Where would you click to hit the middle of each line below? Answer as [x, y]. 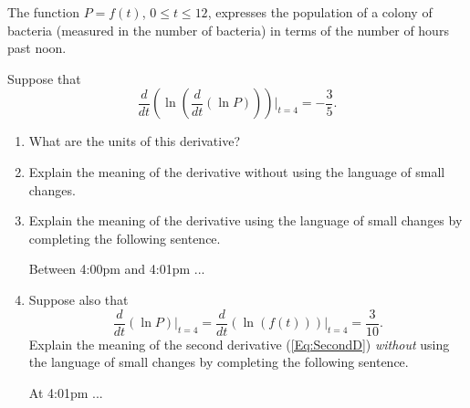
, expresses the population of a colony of [320, 12]
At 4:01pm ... [66, 392]
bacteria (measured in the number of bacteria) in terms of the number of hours [228, 30]
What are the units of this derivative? [135, 141]
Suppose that [44, 78]
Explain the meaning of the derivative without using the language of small [237, 171]
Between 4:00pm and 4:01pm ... [117, 269]
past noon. [37, 48]
